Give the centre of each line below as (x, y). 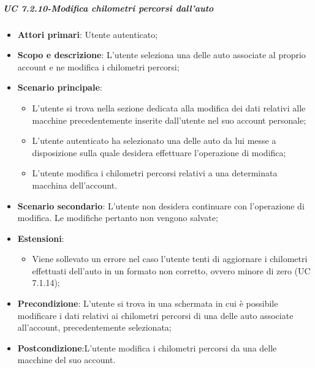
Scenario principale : (60, 87)
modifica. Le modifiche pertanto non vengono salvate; (118, 218)
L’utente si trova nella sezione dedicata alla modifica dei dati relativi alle (169, 107)
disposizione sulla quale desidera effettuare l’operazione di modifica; (159, 152)
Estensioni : (41, 238)
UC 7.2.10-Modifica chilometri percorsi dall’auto (108, 8)
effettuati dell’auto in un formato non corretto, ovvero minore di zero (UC (171, 270)
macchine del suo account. (66, 360)
